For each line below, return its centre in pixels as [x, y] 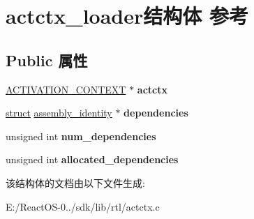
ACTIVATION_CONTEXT [66, 89]
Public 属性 [47, 60]
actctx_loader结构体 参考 [127, 16]
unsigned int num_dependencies [81, 136]
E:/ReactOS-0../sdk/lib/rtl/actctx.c [83, 206]
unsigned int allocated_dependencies [92, 159]
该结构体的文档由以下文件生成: [75, 182]
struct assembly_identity [59, 113]
